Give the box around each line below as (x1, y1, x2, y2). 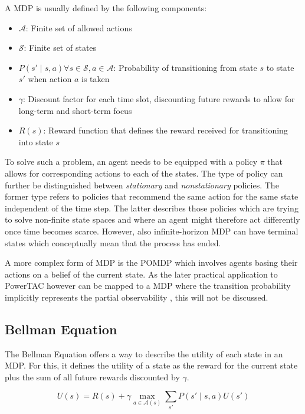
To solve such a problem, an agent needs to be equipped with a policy (5, 155, 258, 168)
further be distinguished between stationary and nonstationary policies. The (5, 178, 279, 191)
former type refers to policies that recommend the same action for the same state (5, 190, 299, 203)
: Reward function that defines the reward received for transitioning (43, 124, 288, 136)
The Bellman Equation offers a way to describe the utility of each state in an (5, 347, 283, 360)
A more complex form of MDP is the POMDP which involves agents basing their (5, 256, 298, 269)
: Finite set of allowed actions (25, 21, 132, 34)
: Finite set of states (24, 41, 97, 54)
